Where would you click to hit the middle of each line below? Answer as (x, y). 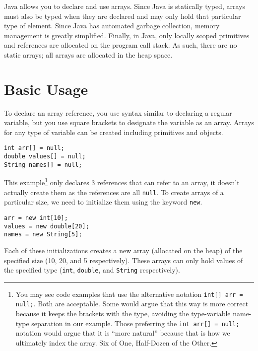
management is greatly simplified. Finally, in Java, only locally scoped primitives (127, 35)
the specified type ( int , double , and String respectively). (92, 270)
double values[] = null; (45, 157)
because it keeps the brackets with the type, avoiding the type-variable (123, 314)
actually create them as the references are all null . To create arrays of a (114, 192)
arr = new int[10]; (36, 218)
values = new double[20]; (47, 226)
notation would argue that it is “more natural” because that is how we (123, 333)
